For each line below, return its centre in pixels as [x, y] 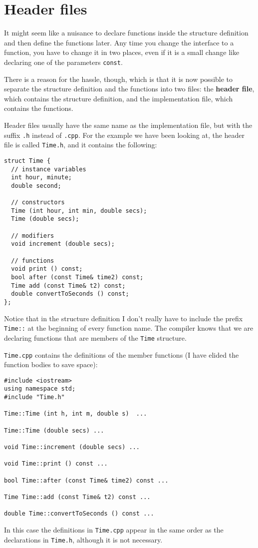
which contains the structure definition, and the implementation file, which [119, 98]
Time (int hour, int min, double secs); [79, 211]
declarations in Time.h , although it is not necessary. [83, 539]
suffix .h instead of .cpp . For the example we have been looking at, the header [125, 135]
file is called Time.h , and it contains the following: [81, 145]
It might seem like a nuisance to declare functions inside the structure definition [126, 33]
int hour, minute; [42, 178]
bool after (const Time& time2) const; [77, 277]
